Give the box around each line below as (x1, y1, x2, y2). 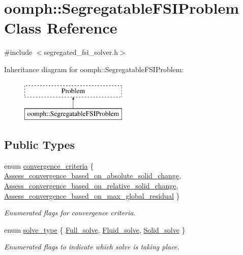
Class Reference (4, 17, 117, 38)
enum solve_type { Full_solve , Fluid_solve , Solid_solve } (4, 224, 186, 235)
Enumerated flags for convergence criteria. (4, 207, 136, 218)
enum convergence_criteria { (4, 160, 94, 171)
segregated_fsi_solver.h (44, 47, 118, 57)
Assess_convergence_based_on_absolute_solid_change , (4, 170, 181, 181)
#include (4, 47, 33, 57)
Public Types (4, 137, 75, 152)
